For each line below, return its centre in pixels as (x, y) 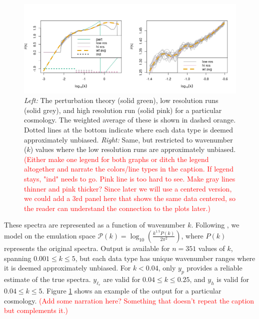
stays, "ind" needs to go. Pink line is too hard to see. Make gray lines (130, 178)
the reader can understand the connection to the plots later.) (117, 208)
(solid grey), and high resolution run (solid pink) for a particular (123, 110)
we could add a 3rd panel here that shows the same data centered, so (130, 198)
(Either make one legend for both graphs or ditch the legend (116, 159)
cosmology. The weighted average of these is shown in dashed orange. (130, 120)
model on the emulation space (50, 235)
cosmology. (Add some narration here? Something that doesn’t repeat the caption (129, 300)
